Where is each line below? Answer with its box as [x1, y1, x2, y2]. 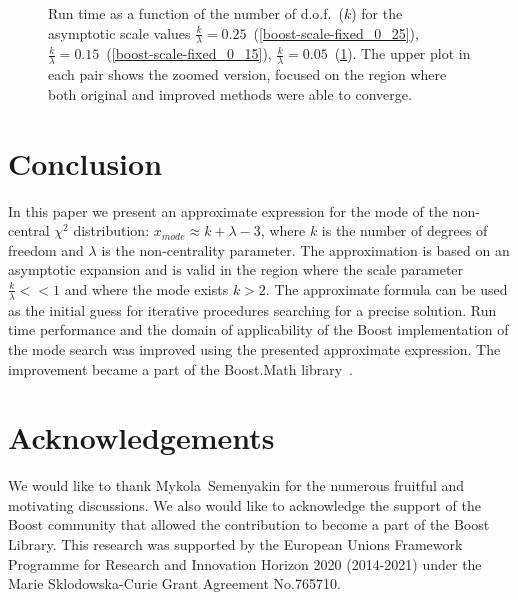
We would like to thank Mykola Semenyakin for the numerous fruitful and [8, 475, 465, 496]
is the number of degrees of [321, 220, 488, 241]
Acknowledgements [8, 417, 275, 458]
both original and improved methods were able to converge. [48, 83, 412, 104]
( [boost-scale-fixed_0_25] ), [253, 22, 419, 43]
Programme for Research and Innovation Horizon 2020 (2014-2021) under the [8, 553, 482, 574]
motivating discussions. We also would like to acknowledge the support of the [8, 494, 481, 515]
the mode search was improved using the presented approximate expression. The [8, 338, 501, 359]
